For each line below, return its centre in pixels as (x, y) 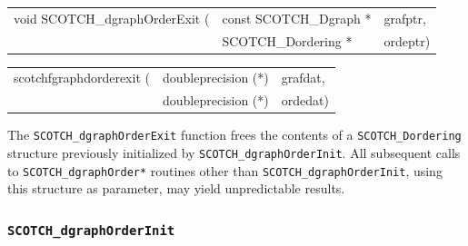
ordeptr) (407, 40)
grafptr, (405, 18)
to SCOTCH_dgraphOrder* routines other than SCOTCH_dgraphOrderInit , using (225, 170)
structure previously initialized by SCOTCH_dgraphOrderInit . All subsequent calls (234, 153)
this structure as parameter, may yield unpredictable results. (176, 188)
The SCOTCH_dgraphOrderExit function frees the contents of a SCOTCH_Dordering (234, 135)
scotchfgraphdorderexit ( (82, 78)
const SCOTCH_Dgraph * (297, 18)
